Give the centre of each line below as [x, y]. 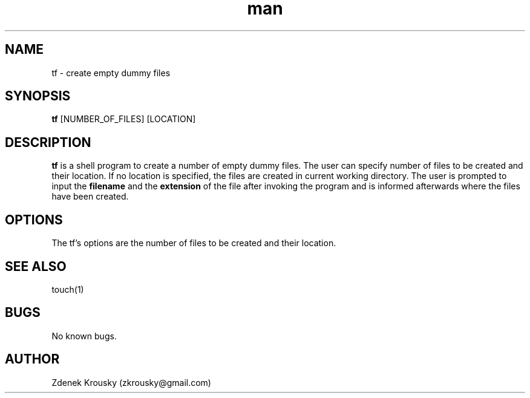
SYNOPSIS [38, 96]
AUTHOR [32, 359]
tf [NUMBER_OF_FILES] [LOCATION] [124, 119]
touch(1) [68, 289]
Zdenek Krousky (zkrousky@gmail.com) [131, 382]
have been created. [90, 197]
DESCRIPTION [48, 142]
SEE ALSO [36, 266]
